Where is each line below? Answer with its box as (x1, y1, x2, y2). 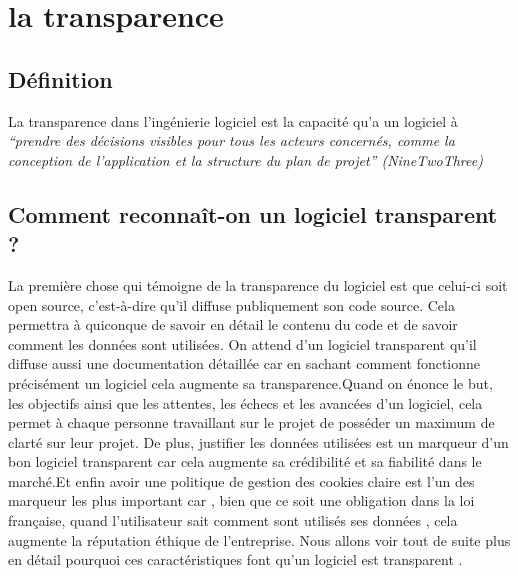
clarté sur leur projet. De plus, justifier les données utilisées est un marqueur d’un (8, 431, 509, 452)
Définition (8, 63, 113, 94)
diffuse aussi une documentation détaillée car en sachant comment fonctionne (8, 353, 481, 374)
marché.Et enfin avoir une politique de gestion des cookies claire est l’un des (8, 470, 475, 491)
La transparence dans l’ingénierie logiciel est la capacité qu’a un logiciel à (8, 110, 458, 131)
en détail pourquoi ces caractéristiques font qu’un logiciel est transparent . (8, 549, 463, 570)
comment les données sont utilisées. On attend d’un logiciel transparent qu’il (8, 333, 477, 354)
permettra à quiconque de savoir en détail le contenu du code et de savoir (8, 314, 458, 335)
